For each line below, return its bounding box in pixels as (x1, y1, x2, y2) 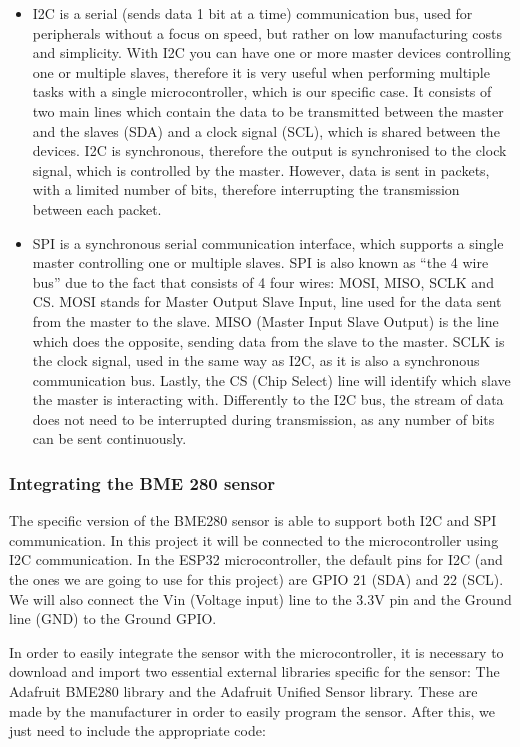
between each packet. (32, 198, 162, 219)
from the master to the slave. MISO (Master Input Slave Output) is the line (32, 310, 499, 331)
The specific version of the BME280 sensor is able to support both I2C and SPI (9, 510, 497, 531)
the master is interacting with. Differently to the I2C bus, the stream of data (32, 389, 504, 410)
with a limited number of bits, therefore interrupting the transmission (32, 179, 460, 200)
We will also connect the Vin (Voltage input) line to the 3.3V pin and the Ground (9, 588, 512, 609)
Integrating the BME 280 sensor (9, 470, 276, 495)
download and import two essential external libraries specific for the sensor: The (9, 661, 500, 682)
